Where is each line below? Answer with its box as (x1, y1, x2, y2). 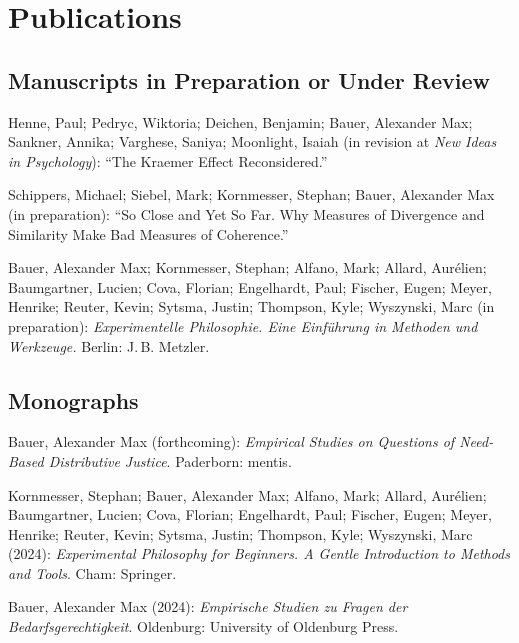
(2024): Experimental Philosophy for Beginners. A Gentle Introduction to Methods (8, 543, 511, 564)
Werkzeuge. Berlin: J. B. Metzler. (8, 335, 210, 356)
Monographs (8, 384, 139, 415)
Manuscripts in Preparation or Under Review (8, 64, 491, 95)
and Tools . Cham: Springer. (8, 562, 177, 583)
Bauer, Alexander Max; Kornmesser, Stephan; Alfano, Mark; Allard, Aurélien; (8, 257, 487, 278)
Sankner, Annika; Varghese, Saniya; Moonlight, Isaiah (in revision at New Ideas (8, 131, 497, 152)
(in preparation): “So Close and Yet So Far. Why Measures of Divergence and (8, 203, 485, 224)
